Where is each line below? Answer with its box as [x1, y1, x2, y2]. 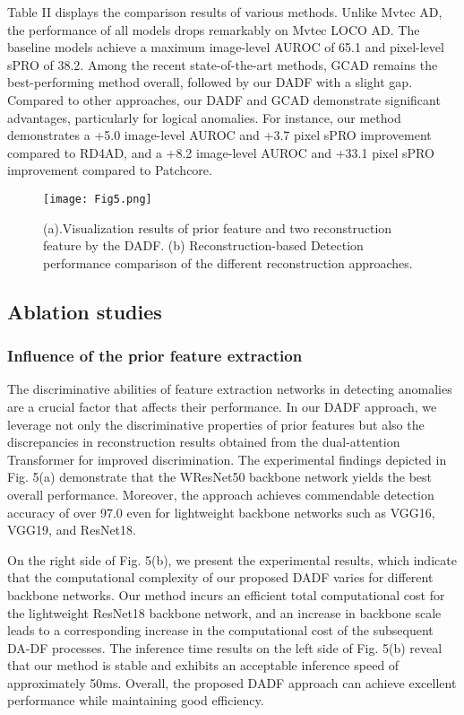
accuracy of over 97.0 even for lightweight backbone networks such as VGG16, [7, 502, 435, 521]
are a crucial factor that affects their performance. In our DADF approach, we [7, 397, 437, 415]
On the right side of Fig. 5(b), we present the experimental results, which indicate [7, 550, 457, 569]
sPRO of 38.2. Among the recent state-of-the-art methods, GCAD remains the [7, 55, 438, 74]
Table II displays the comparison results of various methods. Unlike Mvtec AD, [7, 3, 443, 21]
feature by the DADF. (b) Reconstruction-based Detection [43, 236, 364, 255]
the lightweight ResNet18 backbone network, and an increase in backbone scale [7, 603, 442, 622]
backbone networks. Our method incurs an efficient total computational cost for [7, 585, 445, 604]
